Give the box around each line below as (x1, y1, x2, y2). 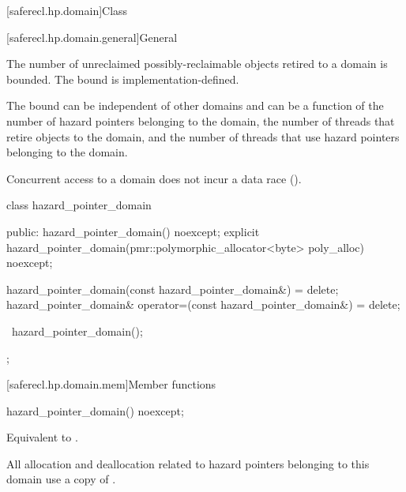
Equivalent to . (6, 429, 78, 445)
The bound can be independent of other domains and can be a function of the (6, 97, 384, 114)
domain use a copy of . (6, 471, 116, 487)
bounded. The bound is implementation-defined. (6, 70, 239, 87)
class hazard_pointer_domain (6, 197, 152, 213)
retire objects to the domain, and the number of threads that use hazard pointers (6, 128, 400, 145)
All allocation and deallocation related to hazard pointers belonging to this (6, 455, 370, 471)
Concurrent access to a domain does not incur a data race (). (6, 170, 302, 186)
